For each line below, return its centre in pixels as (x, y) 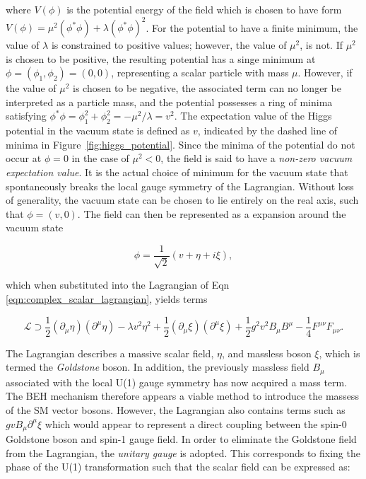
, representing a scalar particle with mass (200, 73)
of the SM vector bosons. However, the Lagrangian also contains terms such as (176, 409)
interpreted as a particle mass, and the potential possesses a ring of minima (169, 102)
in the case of (100, 158)
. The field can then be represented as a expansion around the (212, 213)
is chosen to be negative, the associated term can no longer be (207, 88)
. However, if (325, 73)
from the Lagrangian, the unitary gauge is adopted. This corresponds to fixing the (183, 452)
